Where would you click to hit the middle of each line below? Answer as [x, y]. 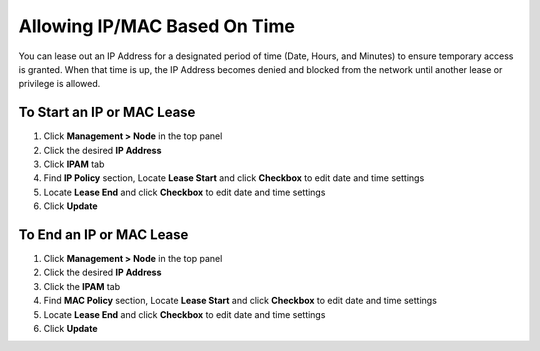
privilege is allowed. [59, 84]
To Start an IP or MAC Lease [107, 112]
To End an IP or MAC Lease [103, 234]
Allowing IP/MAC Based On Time [156, 26]
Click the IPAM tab [81, 286]
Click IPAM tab [74, 164]
